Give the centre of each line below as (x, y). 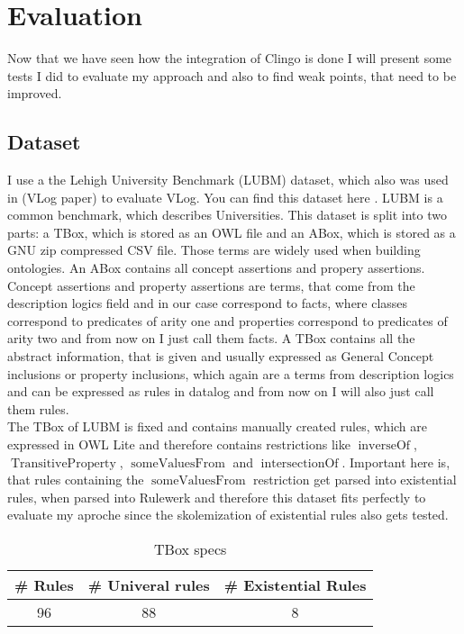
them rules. (38, 408)
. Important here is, (396, 462)
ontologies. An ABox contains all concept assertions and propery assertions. (216, 268)
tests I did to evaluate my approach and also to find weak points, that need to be (232, 75)
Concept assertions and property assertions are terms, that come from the (211, 285)
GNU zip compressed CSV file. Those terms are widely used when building (214, 250)
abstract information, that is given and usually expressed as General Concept (221, 356)
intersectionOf (300, 463)
